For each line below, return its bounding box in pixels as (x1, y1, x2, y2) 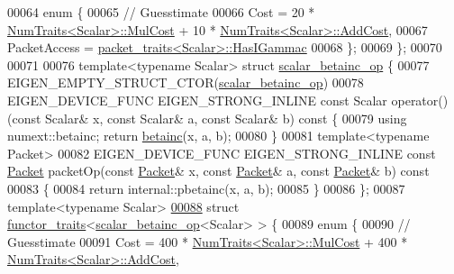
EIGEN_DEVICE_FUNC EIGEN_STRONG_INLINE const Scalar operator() (7, 90, 449, 109)
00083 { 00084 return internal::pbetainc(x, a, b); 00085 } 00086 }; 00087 (7, 178, 405, 197)
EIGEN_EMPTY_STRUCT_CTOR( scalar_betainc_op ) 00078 (7, 73, 364, 92)
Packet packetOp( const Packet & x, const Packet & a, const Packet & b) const (7, 161, 430, 180)
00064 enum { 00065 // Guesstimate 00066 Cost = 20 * (7, 3, 315, 21)
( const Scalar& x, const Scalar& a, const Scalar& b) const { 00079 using (7, 108, 407, 127)
